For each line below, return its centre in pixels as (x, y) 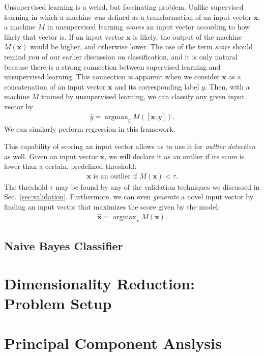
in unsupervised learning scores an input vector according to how (149, 27)
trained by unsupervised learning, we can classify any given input (143, 96)
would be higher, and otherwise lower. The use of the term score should (142, 47)
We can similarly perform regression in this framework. (90, 129)
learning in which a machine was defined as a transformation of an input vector (128, 17)
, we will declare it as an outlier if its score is (174, 156)
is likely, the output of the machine (187, 36)
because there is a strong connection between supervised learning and (112, 66)
